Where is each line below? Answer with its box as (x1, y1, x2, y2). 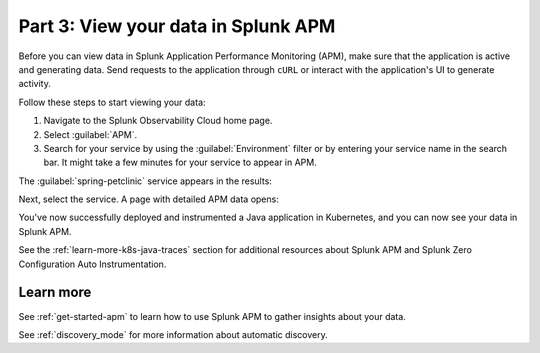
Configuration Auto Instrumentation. (18, 258, 167, 270)
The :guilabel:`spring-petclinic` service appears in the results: (18, 175, 272, 187)
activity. (18, 78, 52, 90)
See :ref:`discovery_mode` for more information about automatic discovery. (18, 328, 329, 340)
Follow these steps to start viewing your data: (18, 96, 206, 108)
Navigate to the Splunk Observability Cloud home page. (43, 115, 273, 127)
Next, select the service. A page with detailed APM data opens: (18, 193, 279, 205)
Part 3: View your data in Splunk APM (18, 15, 336, 37)
